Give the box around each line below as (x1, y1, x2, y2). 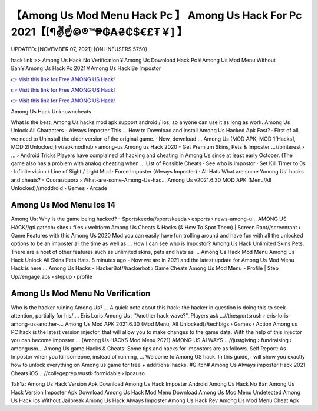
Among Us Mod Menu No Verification (11, 288, 151, 298)
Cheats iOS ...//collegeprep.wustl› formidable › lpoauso (11, 369, 145, 376)
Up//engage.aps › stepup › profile (11, 273, 92, 280)
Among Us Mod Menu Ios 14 (11, 200, 116, 210)
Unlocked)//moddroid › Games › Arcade (11, 185, 108, 192)
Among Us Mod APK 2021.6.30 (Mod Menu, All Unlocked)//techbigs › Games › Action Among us (65, 320, 298, 328)
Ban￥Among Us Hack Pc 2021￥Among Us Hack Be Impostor (11, 65, 161, 72)
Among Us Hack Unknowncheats (11, 108, 91, 115)
